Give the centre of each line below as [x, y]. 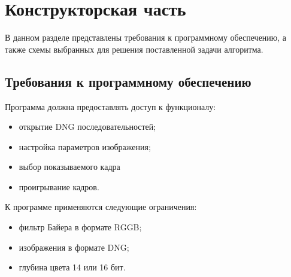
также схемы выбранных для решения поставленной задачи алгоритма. [134, 49]
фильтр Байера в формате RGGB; [80, 227]
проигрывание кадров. [59, 186]
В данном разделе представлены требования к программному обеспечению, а [146, 37]
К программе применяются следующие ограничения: [101, 207]
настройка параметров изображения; [85, 146]
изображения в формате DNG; [74, 247]
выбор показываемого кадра [69, 167]
